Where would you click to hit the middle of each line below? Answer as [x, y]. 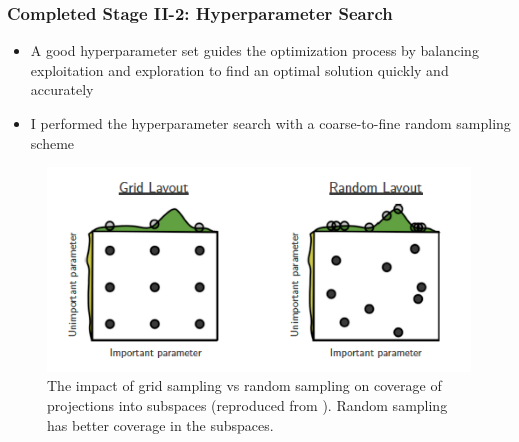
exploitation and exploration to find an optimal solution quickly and [239, 69]
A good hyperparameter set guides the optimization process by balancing [254, 50]
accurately [62, 89]
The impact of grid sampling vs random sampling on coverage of [244, 385]
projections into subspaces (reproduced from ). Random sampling [247, 404]
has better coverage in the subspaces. [160, 424]
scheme [52, 142]
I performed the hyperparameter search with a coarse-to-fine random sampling [270, 123]
